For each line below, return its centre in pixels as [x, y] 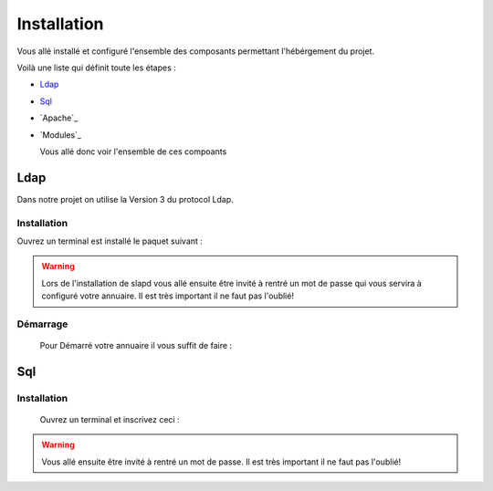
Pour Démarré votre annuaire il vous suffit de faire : [136, 346]
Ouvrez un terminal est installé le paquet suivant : [110, 241]
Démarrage [42, 324]
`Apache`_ [59, 118]
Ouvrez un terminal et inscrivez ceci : [110, 420]
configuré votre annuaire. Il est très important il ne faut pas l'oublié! [168, 296]
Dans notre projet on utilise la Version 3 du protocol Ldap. [125, 199]
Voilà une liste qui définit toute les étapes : [97, 68]
